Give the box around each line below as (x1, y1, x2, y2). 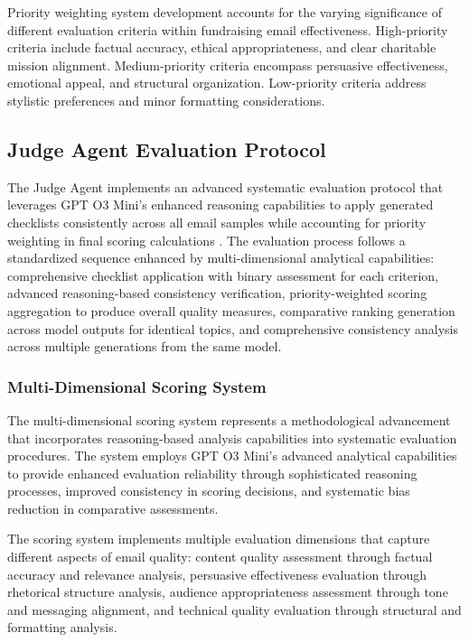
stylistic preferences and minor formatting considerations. (7, 90, 325, 109)
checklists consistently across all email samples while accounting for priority (7, 212, 427, 231)
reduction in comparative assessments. (7, 498, 219, 517)
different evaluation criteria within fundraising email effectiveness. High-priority (7, 20, 448, 39)
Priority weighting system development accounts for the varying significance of (7, 3, 442, 21)
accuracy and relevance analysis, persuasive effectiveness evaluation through (7, 564, 427, 583)
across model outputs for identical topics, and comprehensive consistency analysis (7, 319, 458, 338)
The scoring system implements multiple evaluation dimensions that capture (7, 529, 430, 548)
